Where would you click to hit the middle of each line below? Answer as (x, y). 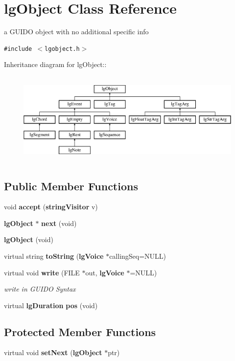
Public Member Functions (71, 186)
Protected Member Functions (80, 331)
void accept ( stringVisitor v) (51, 207)
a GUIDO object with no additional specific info (76, 32)
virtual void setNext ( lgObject (53, 352)
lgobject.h (62, 49)
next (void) (59, 223)
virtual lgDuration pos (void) (51, 305)
